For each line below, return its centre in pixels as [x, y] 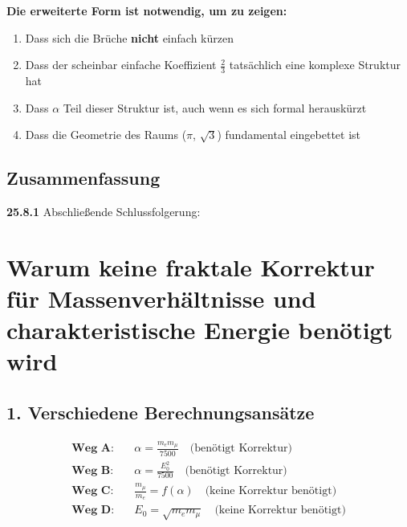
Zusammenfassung [83, 178]
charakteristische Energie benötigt [200, 330]
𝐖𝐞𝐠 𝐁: [93, 471]
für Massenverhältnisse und [161, 298]
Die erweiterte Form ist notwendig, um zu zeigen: [147, 10]
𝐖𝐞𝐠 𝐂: [93, 491]
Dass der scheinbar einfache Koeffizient [121, 65]
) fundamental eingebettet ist [289, 135]
